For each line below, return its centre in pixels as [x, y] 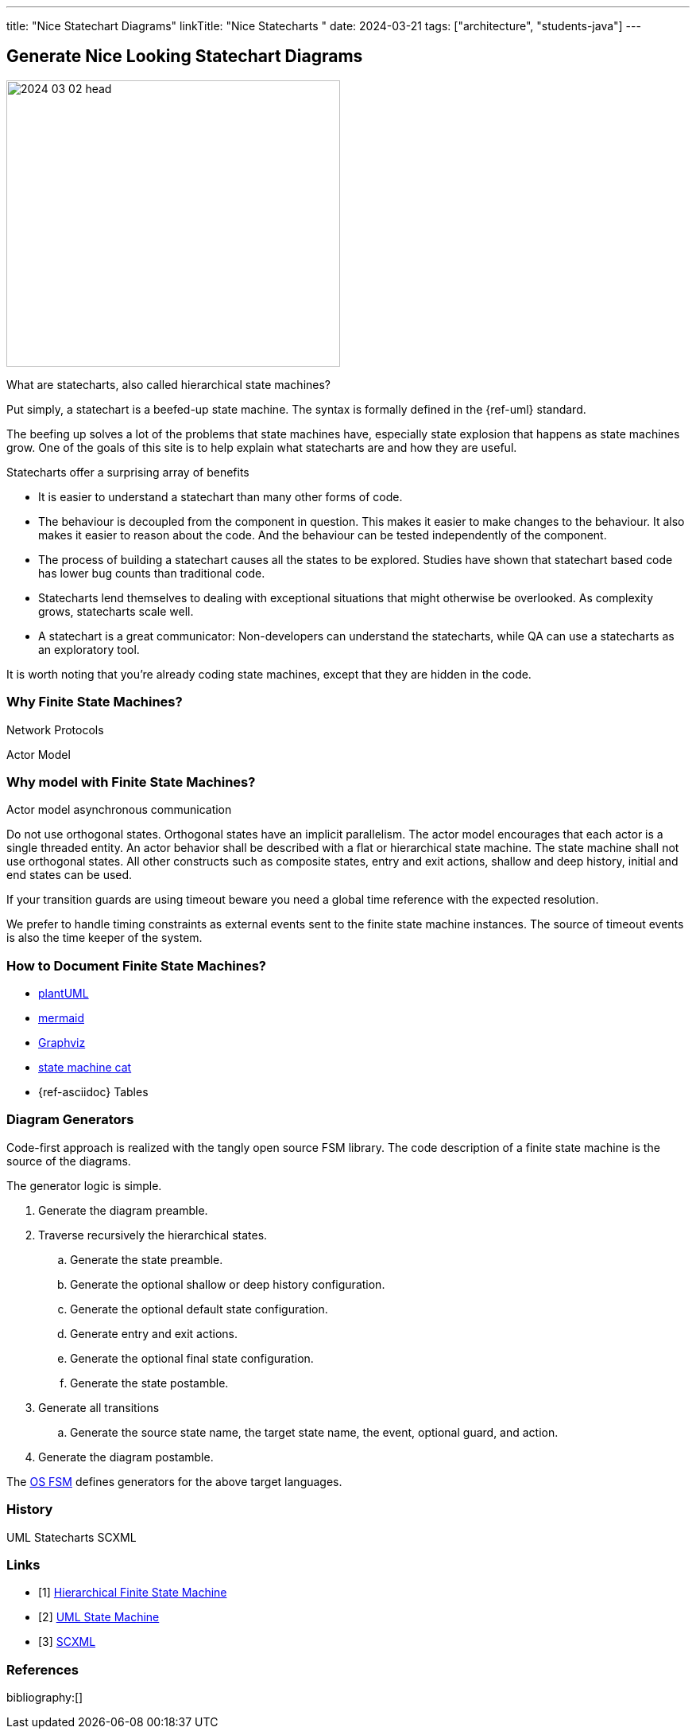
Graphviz [62, 1043]
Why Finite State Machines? [95, 702]
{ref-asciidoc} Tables [93, 1092]
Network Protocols [55, 729]
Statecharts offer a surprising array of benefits [128, 472]
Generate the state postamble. [149, 1383]
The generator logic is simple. [84, 1185]
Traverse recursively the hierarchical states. [153, 1235]
